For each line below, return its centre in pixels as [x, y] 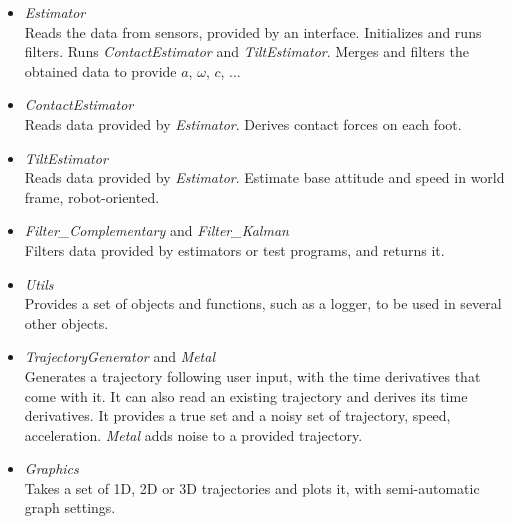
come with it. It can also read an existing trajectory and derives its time [246, 395]
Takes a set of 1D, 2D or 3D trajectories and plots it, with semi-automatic [252, 487]
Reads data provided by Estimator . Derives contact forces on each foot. [243, 123]
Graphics [51, 468]
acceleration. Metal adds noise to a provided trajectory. [193, 434]
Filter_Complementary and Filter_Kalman [156, 230]
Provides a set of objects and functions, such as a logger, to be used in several [263, 303]
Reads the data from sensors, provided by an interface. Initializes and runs [253, 31]
